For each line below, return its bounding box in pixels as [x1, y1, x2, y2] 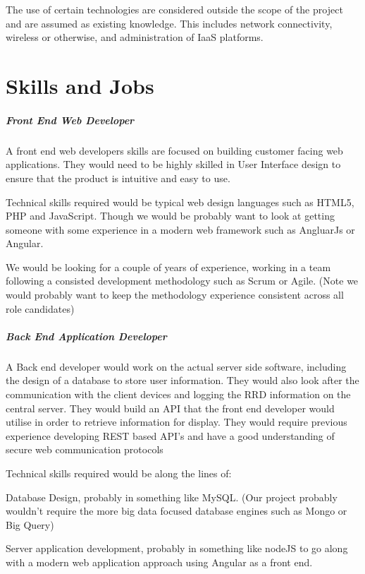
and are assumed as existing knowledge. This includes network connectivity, [6, 16, 333, 30]
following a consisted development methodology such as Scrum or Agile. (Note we [6, 273, 359, 288]
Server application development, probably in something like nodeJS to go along [6, 541, 348, 556]
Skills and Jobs [6, 71, 154, 100]
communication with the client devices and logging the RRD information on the [6, 387, 351, 401]
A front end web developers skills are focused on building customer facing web [6, 143, 343, 157]
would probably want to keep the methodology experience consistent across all [6, 287, 344, 302]
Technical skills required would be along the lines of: [6, 465, 232, 480]
